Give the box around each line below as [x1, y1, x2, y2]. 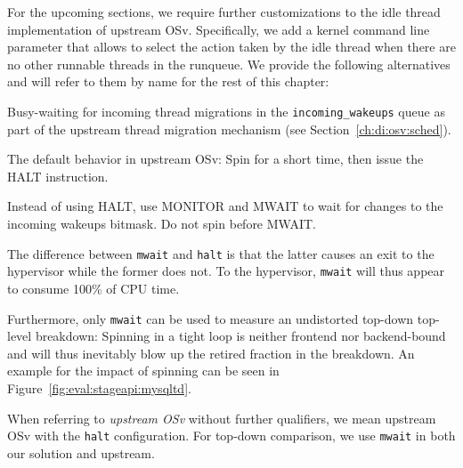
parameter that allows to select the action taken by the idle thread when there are [7, 37, 456, 56]
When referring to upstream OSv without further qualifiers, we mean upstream [7, 408, 436, 427]
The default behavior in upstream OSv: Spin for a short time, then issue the [7, 149, 424, 168]
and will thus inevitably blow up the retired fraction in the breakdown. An [7, 343, 415, 362]
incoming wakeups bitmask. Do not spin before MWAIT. [7, 214, 316, 232]
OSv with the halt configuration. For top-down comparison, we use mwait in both [7, 426, 456, 445]
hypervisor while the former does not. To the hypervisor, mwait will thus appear [7, 262, 445, 280]
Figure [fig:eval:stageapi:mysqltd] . [7, 378, 191, 397]
